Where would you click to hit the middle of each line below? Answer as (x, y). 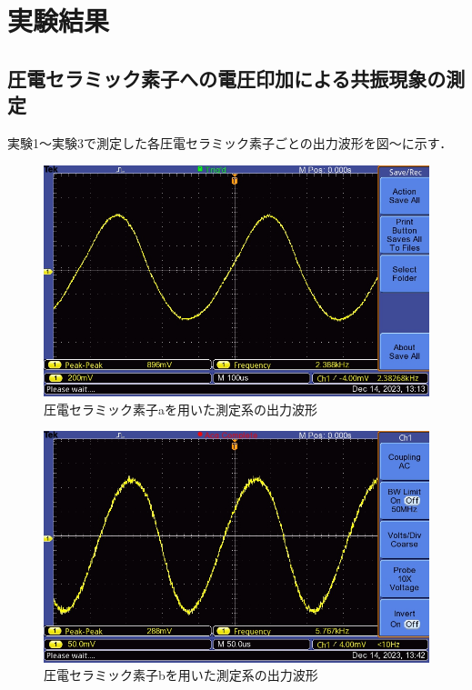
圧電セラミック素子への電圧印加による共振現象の (227, 78)
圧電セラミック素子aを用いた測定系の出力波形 (181, 409)
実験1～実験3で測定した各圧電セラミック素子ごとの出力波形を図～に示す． (230, 142)
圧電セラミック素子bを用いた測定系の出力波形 (181, 675)
